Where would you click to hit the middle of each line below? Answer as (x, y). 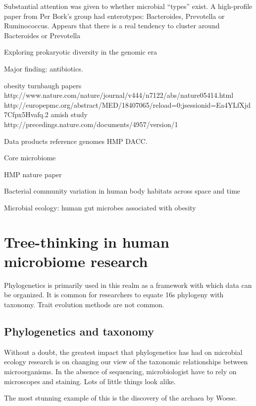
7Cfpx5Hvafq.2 (26, 114)
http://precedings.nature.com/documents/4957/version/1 (91, 124)
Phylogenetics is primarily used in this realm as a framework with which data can (128, 285)
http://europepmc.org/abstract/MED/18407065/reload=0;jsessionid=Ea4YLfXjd (127, 104)
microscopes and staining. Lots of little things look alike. (90, 381)
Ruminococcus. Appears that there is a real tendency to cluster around (112, 26)
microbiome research (76, 261)
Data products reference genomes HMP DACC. (76, 141)
